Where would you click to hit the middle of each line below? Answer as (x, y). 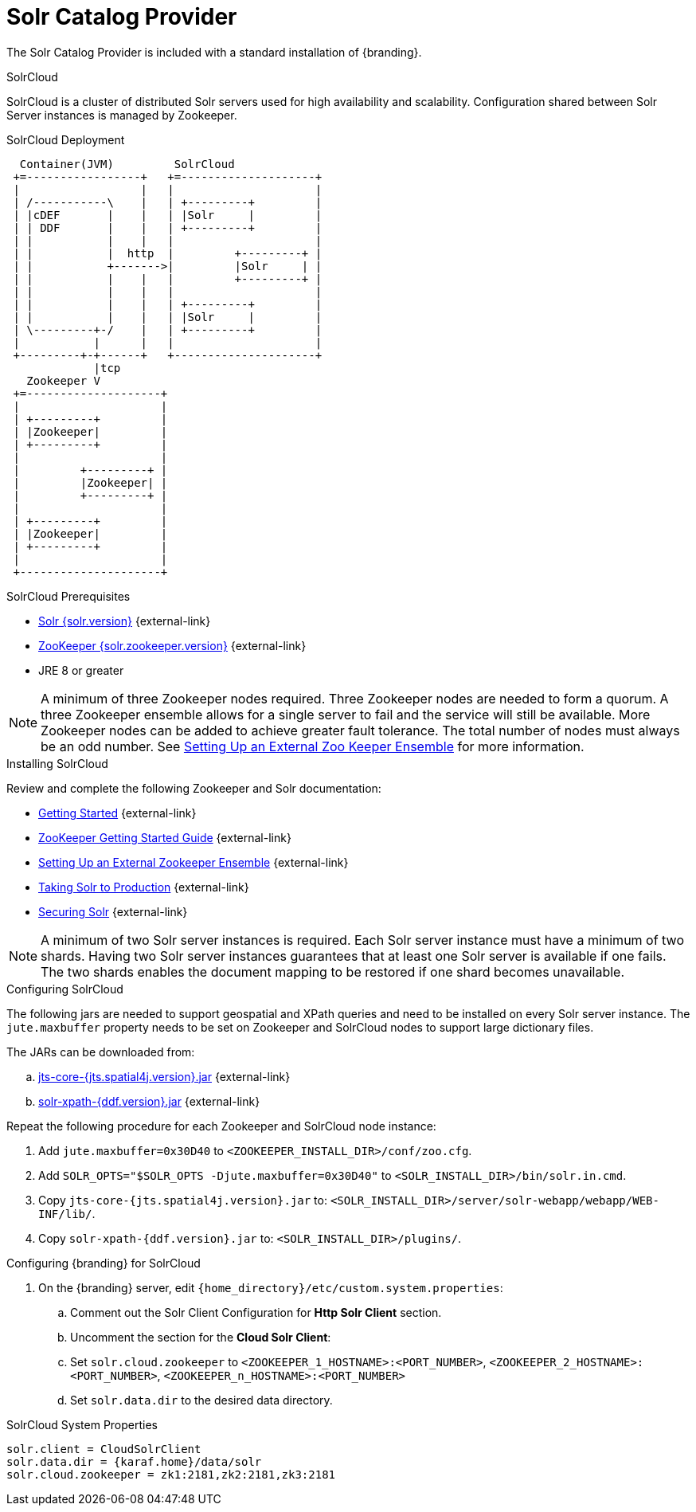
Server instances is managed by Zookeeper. (122, 115)
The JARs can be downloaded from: (101, 1052)
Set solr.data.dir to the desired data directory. (201, 1400)
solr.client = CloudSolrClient (104, 1449)
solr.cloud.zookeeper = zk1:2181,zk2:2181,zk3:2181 (171, 1474)
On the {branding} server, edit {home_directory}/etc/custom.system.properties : (271, 1287)
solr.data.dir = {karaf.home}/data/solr (134, 1461)
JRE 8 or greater (81, 670)
